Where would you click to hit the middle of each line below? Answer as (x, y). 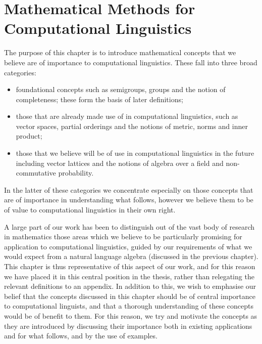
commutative (36, 173)
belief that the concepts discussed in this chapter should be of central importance (130, 296)
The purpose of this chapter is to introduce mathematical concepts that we (120, 52)
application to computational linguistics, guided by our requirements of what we (128, 246)
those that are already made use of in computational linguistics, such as (127, 116)
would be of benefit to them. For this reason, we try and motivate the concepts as (131, 315)
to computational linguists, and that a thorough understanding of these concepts (129, 306)
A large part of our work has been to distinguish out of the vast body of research (129, 226)
